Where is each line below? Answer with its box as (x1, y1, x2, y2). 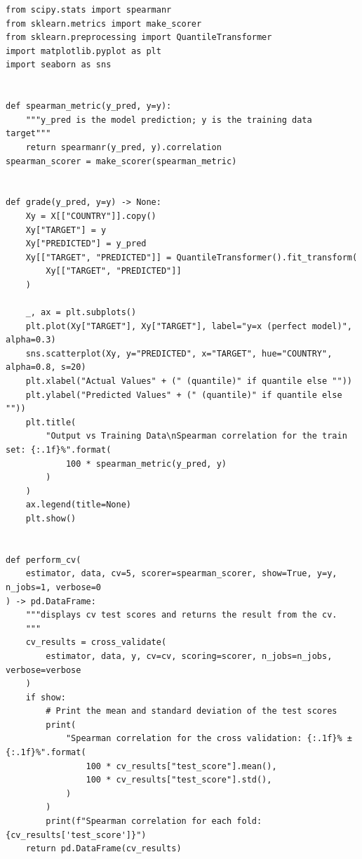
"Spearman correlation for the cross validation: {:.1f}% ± (65, 733, 352, 744)
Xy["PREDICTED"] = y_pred (25, 239, 147, 249)
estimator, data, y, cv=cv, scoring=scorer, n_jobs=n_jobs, (46, 651, 333, 661)
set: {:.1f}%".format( (6, 445, 112, 455)
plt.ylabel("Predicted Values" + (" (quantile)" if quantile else (25, 389, 342, 400)
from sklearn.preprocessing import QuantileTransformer (6, 32, 272, 43)
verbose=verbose (6, 665, 81, 675)
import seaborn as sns (6, 60, 112, 70)
